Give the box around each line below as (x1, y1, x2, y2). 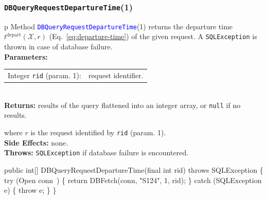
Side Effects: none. (4, 137, 68, 148)
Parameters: (4, 51, 48, 62)
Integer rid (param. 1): (8, 70, 81, 81)
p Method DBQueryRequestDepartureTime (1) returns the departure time (4, 21, 233, 31)
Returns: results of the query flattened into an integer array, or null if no (4, 99, 241, 110)
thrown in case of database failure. (4, 41, 113, 52)
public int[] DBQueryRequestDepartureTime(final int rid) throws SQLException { (4, 164, 263, 175)
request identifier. (88, 70, 144, 81)
